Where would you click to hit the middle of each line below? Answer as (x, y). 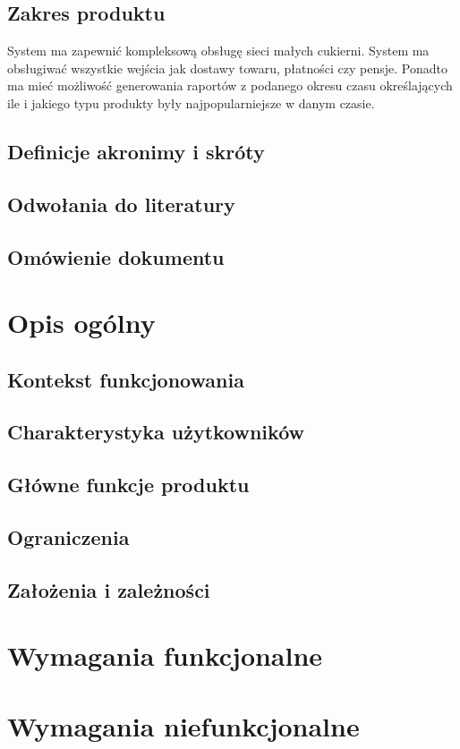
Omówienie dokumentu (116, 256)
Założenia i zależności (109, 589)
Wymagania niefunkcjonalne (183, 725)
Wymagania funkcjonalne (165, 655)
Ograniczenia (68, 537)
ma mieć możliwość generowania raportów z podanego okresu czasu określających (230, 85)
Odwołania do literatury (121, 204)
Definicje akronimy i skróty (136, 151)
